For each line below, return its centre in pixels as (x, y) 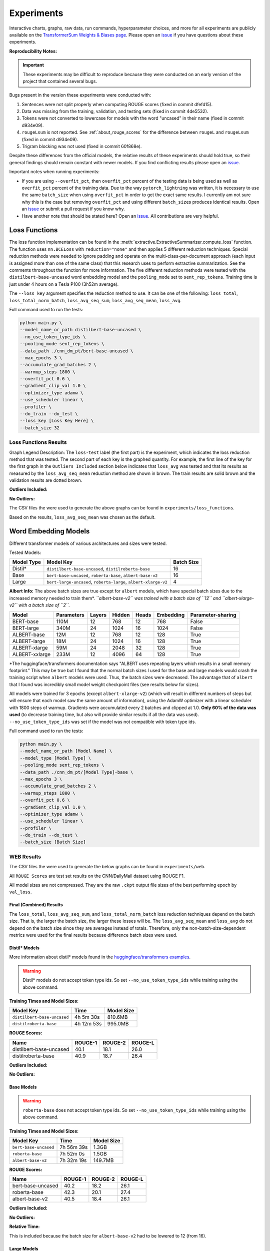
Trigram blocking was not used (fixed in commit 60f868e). (82, 146)
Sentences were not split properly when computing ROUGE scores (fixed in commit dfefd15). (117, 104)
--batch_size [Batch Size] (53, 842)
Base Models (23, 1087)
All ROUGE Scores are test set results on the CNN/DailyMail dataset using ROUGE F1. (97, 876)
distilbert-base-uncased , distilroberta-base (98, 569)
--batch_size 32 (40, 428)
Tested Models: (25, 552)
